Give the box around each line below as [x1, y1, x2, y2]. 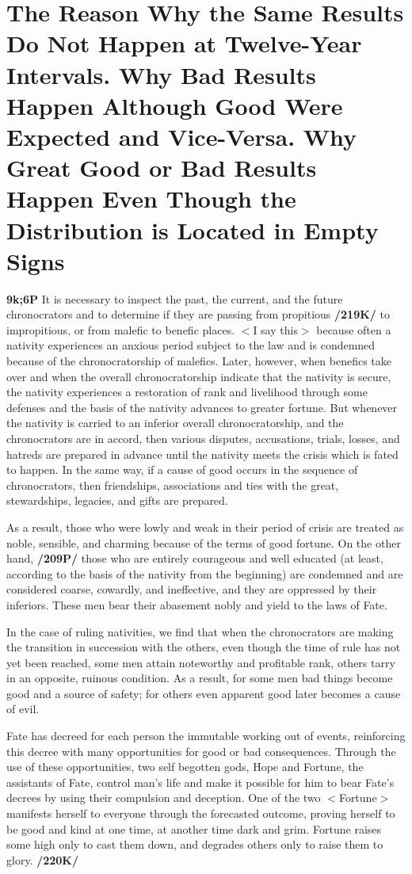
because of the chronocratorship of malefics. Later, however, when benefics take [6, 353, 391, 368]
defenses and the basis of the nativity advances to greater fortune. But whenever [6, 399, 398, 415]
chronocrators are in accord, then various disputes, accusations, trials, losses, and [6, 429, 400, 446]
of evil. [6, 700, 40, 717]
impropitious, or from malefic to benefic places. [6, 321, 235, 338]
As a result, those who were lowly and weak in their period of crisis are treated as [6, 518, 404, 535]
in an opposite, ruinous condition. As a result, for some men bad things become [6, 670, 393, 686]
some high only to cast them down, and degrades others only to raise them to [6, 836, 383, 853]
